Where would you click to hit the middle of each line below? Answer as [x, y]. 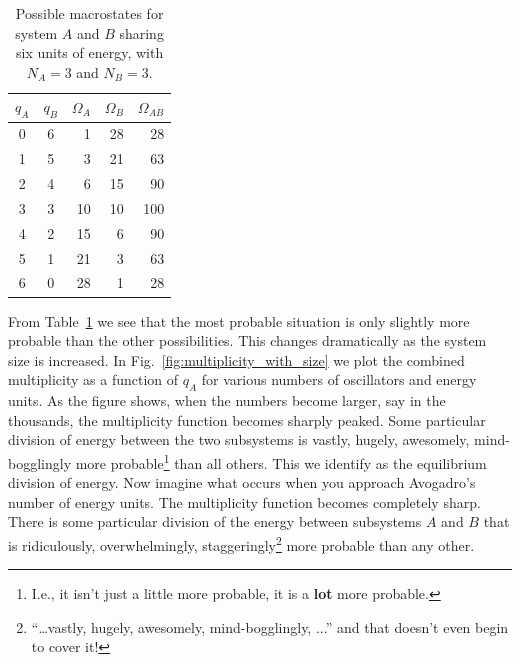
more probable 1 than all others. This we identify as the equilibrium [281, 461]
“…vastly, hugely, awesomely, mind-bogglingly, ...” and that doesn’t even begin [270, 626]
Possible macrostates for [89, 13]
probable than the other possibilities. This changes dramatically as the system [247, 340]
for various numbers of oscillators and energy [339, 379]
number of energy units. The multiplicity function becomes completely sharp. [244, 501]
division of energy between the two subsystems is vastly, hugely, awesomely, [239, 439]
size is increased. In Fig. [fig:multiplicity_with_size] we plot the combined [236, 359]
